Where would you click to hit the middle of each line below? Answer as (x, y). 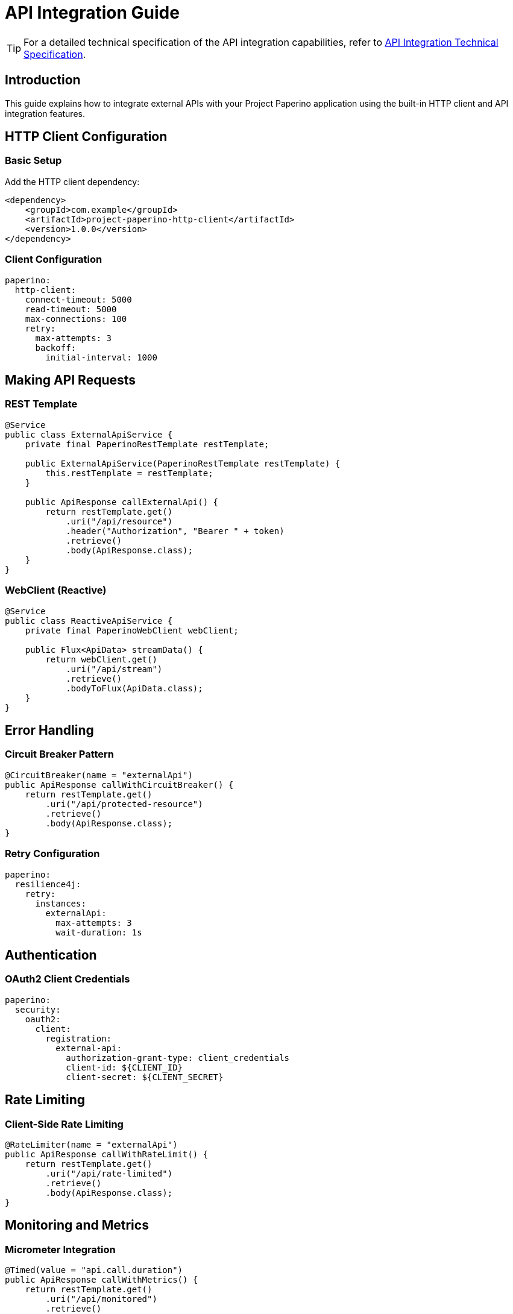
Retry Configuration (52, 854)
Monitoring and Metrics (77, 1225)
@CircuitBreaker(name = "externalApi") (99, 775)
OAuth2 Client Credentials (68, 979)
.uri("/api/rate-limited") (109, 1173)
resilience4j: (48, 884)
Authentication (51, 955)
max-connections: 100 (76, 319)
